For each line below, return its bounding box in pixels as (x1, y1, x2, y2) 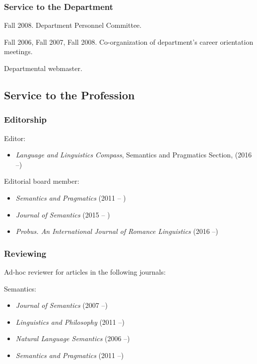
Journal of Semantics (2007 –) (15, 300, 108, 310)
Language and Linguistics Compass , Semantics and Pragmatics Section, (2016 (15, 149, 252, 160)
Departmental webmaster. (4, 63, 82, 73)
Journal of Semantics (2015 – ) (15, 209, 110, 219)
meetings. (4, 46, 33, 57)
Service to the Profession (4, 87, 135, 102)
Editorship (4, 113, 47, 126)
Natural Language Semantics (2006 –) (15, 333, 130, 344)
